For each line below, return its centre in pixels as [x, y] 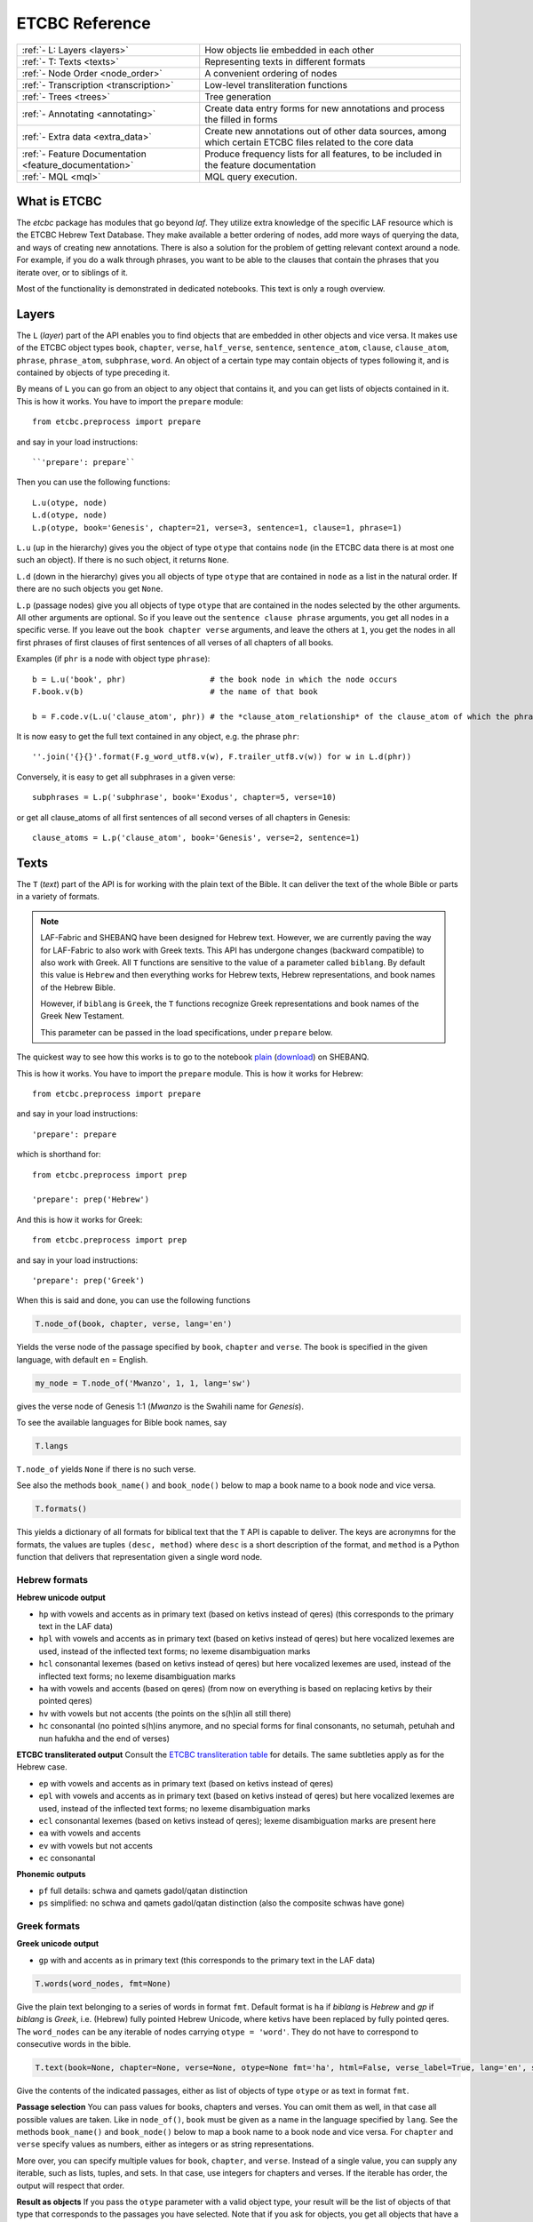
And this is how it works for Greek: [80, 1219]
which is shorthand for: [59, 1155]
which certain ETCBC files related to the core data [309, 142]
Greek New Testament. [82, 1016]
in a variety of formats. [58, 897]
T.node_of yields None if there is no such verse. [106, 1469]
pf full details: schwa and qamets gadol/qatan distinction [143, 1890]
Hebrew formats [52, 1579]
